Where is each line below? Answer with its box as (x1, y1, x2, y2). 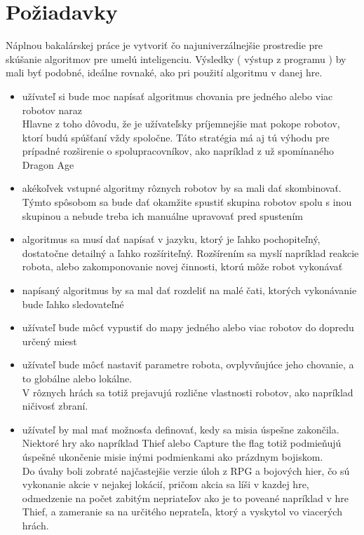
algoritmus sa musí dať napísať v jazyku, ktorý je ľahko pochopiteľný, (22, 232, 321, 246)
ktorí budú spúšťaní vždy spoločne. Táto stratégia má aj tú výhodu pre (22, 130, 330, 144)
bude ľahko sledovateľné (22, 296, 124, 311)
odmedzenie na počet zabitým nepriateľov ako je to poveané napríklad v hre (22, 490, 349, 505)
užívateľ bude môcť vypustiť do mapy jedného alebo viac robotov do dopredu (22, 320, 354, 335)
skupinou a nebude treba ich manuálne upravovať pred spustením (22, 208, 303, 223)
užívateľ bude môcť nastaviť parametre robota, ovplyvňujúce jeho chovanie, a (22, 357, 354, 372)
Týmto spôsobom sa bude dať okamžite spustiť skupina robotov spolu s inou (22, 195, 352, 209)
